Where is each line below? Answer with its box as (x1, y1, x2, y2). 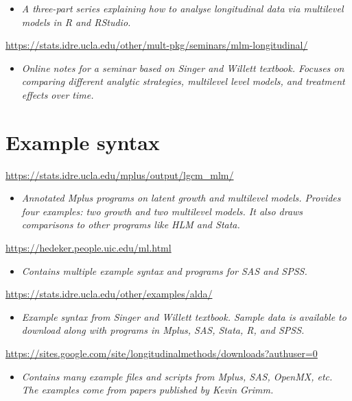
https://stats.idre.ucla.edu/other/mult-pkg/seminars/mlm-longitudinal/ (5, 38, 308, 52)
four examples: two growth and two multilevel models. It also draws (21, 204, 303, 218)
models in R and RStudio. (21, 14, 131, 29)
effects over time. (21, 87, 94, 101)
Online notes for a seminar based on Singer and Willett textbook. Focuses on (21, 60, 344, 75)
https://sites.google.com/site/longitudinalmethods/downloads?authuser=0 (5, 346, 318, 361)
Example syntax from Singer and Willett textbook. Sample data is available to (21, 309, 347, 324)
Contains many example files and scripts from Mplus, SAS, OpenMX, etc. (21, 369, 333, 383)
